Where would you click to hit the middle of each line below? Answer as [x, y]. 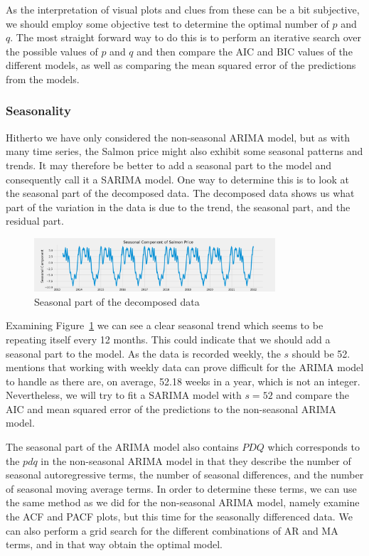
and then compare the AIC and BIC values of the [245, 51]
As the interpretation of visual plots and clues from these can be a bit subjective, [183, 9]
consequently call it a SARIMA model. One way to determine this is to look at [178, 179]
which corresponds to [314, 447]
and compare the [313, 395]
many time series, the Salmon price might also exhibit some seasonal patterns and [184, 151]
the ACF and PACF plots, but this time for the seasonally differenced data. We [179, 517]
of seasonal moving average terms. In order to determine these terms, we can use [181, 488]
